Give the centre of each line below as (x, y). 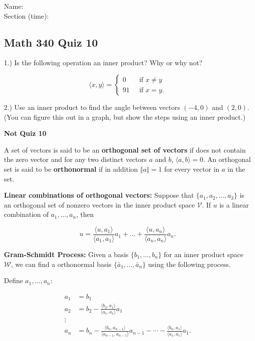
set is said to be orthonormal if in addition (71, 169)
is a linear (234, 204)
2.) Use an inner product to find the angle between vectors (92, 107)
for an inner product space (204, 254)
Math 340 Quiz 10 (51, 42)
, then (85, 214)
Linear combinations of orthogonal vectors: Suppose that (99, 195)
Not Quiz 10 (25, 133)
